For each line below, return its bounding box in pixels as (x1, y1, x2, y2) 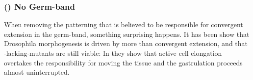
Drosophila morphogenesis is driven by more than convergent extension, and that (4, 38, 248, 48)
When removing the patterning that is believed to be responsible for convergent (4, 19, 243, 30)
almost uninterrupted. (4, 67, 70, 77)
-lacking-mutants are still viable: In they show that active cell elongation (4, 48, 222, 58)
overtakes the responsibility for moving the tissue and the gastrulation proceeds (4, 57, 243, 67)
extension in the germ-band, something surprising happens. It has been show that (4, 29, 250, 39)
